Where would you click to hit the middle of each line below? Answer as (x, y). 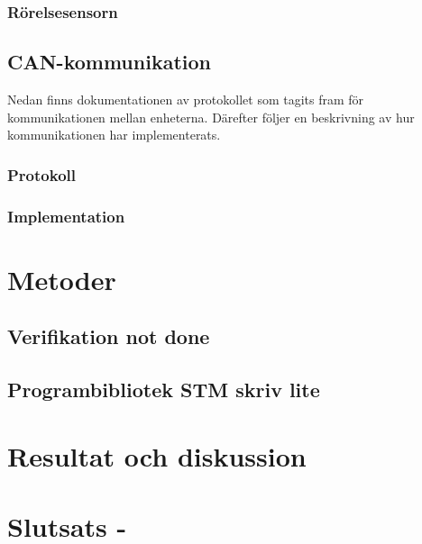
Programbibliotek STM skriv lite (164, 390)
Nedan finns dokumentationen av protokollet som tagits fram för (186, 100)
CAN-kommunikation (109, 62)
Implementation (66, 216)
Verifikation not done (109, 336)
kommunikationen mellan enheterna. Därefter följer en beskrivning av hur (211, 117)
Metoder (62, 279)
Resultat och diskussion (157, 455)
